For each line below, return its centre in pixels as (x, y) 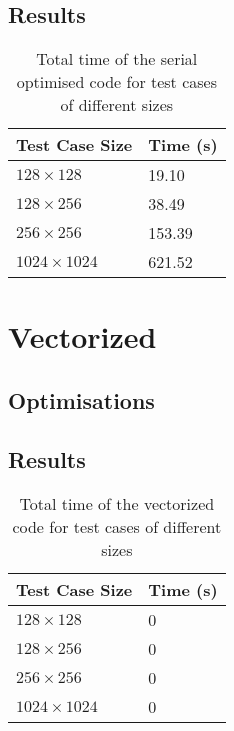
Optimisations (81, 399)
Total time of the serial (117, 59)
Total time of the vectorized (117, 503)
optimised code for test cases (116, 82)
